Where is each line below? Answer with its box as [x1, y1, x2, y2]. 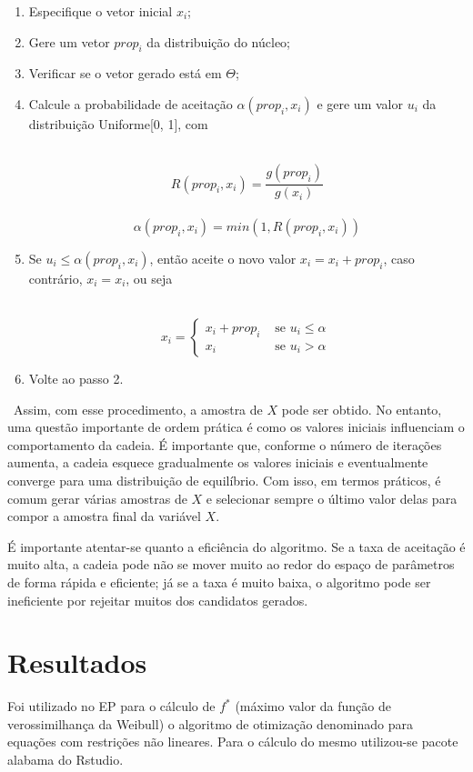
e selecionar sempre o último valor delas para [206, 488, 458, 507]
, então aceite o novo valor [149, 248, 297, 267]
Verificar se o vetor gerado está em [28, 64, 222, 83]
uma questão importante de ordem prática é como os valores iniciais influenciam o [7, 417, 465, 436]
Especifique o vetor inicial [28, 2, 173, 20]
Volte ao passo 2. [28, 368, 124, 387]
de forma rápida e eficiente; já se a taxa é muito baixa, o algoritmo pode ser [7, 572, 431, 591]
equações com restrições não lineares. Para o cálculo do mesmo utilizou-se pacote [7, 732, 458, 751]
